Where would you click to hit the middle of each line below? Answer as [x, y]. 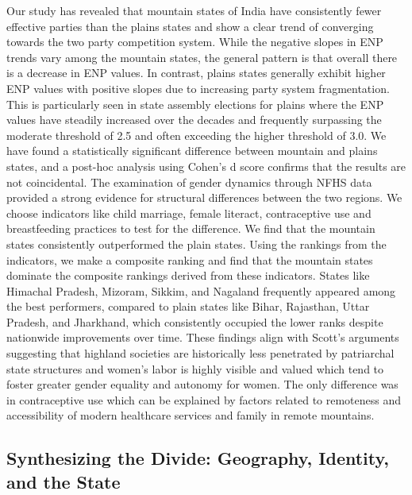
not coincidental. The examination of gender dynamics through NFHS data [189, 182]
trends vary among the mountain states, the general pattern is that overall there [202, 57]
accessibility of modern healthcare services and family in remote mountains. [191, 415]
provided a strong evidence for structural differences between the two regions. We [204, 197]
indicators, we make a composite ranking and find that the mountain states [190, 259]
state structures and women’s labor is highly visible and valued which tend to [195, 368]
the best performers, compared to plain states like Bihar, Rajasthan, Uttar [188, 306]
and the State [64, 481]
